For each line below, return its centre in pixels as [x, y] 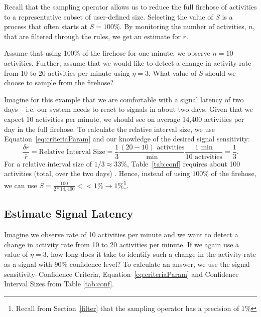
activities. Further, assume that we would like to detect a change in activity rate [128, 62]
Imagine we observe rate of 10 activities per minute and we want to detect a [121, 234]
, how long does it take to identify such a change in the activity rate [151, 254]
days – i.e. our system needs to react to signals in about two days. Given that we [128, 109]
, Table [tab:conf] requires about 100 [183, 163]
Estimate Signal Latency [69, 213]
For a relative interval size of [48, 163]
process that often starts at [46, 26]
